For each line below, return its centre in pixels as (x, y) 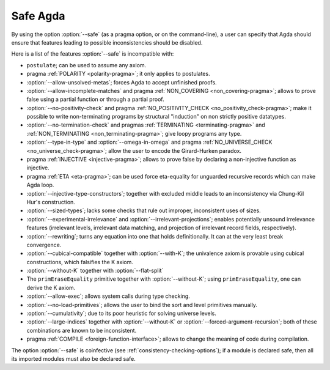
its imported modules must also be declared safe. (73, 359)
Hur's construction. (51, 202)
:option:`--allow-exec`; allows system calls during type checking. (108, 296)
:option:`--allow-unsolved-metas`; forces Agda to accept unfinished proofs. (122, 82)
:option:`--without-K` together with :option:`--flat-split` (95, 271)
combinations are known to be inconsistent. (82, 330)
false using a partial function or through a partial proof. (95, 99)
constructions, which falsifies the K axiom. (80, 262)
